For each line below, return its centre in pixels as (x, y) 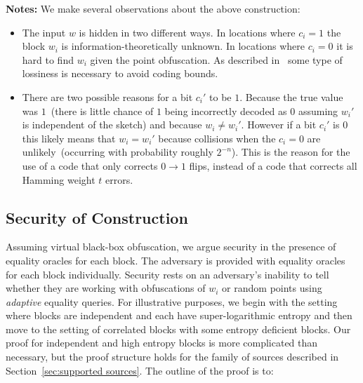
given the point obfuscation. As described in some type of (216, 59)
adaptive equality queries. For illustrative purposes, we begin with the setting (172, 301)
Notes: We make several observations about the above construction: (153, 8)
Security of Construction (97, 217)
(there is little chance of (102, 110)
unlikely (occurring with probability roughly (118, 152)
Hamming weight (59, 179)
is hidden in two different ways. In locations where (187, 32)
